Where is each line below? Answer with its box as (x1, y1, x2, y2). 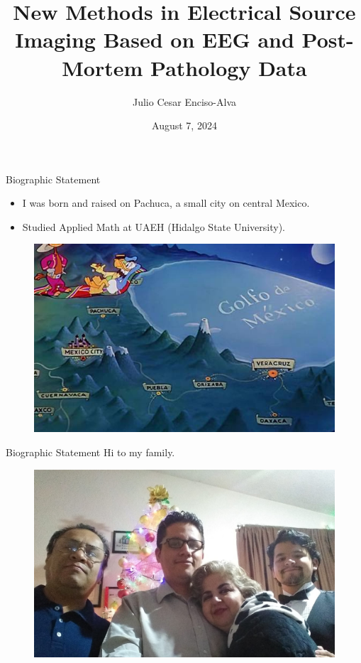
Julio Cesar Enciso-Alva (132, 94, 237, 109)
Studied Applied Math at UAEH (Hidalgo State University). (22, 219, 285, 234)
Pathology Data (150, 53, 307, 82)
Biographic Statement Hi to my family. (6, 445, 175, 460)
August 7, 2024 (152, 118, 217, 133)
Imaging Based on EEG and (15, 25, 294, 54)
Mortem (62, 53, 143, 82)
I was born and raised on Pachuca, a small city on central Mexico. (22, 195, 310, 210)
